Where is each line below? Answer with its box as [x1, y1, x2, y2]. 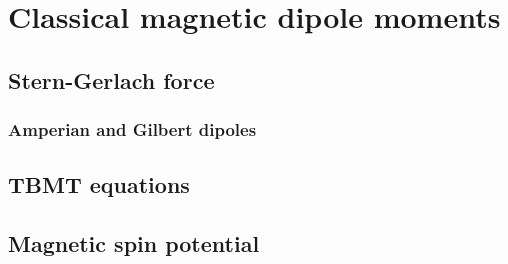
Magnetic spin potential [8, 228, 260, 259]
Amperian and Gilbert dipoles [8, 117, 257, 142]
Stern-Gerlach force [8, 64, 215, 95]
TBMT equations [8, 169, 190, 200]
